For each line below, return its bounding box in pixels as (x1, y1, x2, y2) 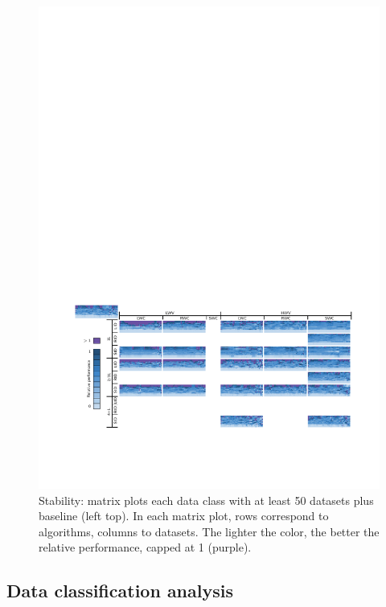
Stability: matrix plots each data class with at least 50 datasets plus (39, 491, 374, 508)
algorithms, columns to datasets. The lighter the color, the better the (39, 523, 380, 539)
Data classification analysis (6, 578, 233, 603)
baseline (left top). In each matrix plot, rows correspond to (39, 507, 329, 524)
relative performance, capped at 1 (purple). (39, 539, 252, 556)
